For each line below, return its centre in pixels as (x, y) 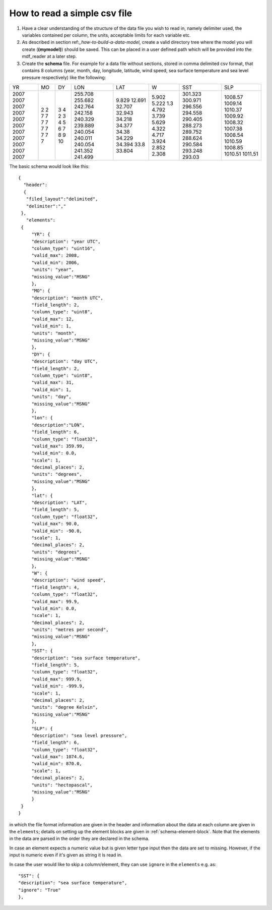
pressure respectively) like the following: (64, 78)
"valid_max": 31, (53, 383)
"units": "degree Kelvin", (65, 707)
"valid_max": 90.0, (55, 524)
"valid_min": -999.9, (58, 686)
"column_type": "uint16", (63, 248)
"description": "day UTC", (65, 361)
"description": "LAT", (59, 503)
